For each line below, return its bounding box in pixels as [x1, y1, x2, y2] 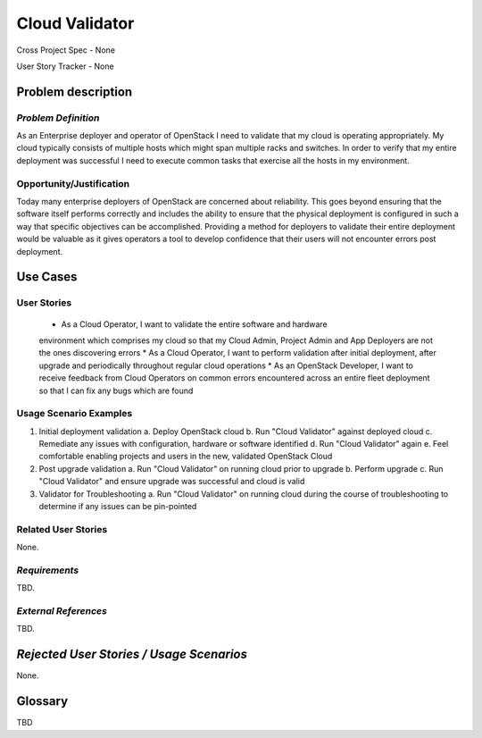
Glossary [16, 693, 69, 709]
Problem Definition [16, 112, 100, 124]
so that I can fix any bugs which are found [38, 385, 194, 396]
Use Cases [16, 269, 78, 285]
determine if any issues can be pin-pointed [38, 500, 197, 511]
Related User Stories [16, 523, 108, 535]
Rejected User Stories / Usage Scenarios [16, 647, 248, 662]
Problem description [16, 84, 133, 99]
